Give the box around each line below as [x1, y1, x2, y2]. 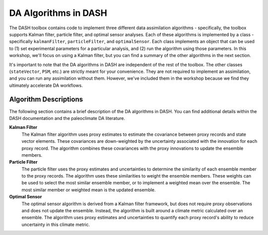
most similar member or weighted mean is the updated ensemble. [21, 186, 156, 193]
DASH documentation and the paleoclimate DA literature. [9, 115, 126, 121]
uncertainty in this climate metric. [21, 221, 90, 228]
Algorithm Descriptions [9, 95, 83, 104]
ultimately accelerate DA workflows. [9, 82, 83, 88]
